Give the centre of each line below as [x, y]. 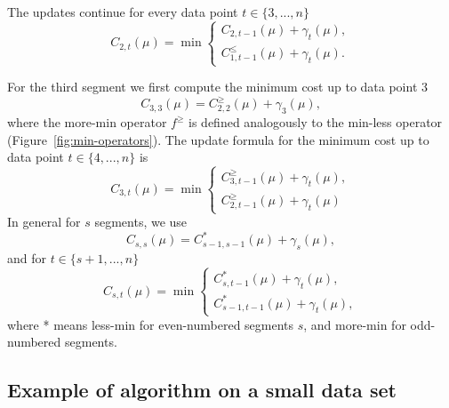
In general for [44, 222]
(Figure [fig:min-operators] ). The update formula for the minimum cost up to [218, 139]
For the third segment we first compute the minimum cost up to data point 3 [218, 87]
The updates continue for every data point [123, 12]
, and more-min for [355, 324]
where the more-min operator [87, 122]
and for [27, 257]
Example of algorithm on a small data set [202, 390]
